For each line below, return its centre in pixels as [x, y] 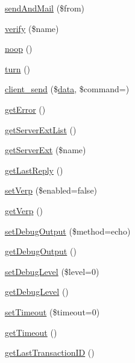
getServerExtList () [41, 129]
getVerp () [24, 210]
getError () [25, 109]
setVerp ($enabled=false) [51, 190]
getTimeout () [31, 332]
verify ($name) [32, 28]
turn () [18, 68]
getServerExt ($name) [46, 150]
